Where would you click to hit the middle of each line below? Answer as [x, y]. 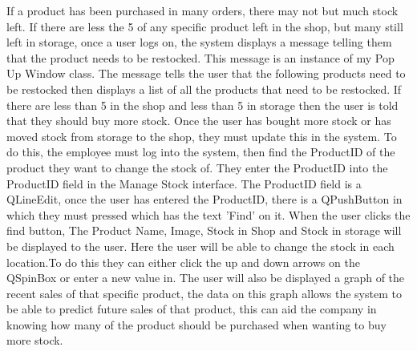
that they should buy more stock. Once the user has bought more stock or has [199, 121]
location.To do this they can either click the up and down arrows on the [183, 262]
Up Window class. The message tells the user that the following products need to [206, 73]
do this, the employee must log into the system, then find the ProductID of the [201, 152]
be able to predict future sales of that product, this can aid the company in [192, 309]
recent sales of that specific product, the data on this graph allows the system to [204, 293]
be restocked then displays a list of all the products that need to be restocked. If [204, 89]
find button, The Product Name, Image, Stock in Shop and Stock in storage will [204, 230]
